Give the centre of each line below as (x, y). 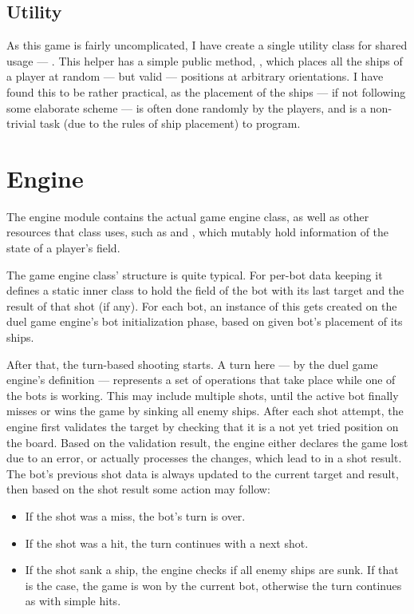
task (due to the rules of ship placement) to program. (170, 123)
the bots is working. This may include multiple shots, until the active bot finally (203, 395)
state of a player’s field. (63, 248)
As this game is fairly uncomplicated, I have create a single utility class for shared (207, 45)
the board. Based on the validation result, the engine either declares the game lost (207, 442)
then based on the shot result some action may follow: (138, 489)
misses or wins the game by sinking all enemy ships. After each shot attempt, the (205, 411)
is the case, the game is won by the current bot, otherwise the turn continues (213, 585)
